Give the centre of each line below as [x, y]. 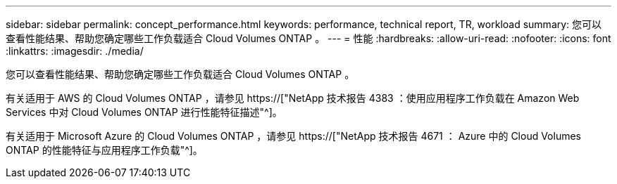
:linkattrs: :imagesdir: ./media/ [75, 51]
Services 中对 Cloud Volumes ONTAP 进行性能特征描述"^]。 [144, 112]
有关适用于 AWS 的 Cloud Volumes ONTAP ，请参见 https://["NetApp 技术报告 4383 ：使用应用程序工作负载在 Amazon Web [293, 98]
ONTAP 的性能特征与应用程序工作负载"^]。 [104, 150]
